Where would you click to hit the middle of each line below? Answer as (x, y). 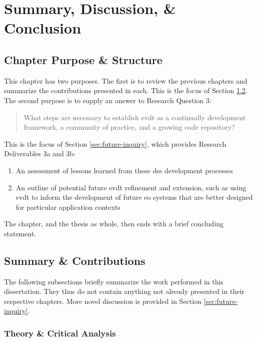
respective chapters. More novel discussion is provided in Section (103, 301)
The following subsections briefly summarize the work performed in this (114, 281)
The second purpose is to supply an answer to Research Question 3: (108, 100)
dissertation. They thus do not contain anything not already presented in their (124, 291)
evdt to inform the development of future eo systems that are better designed (134, 197)
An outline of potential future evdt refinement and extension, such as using (131, 187)
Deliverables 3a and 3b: (40, 153)
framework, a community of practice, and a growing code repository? (129, 127)
